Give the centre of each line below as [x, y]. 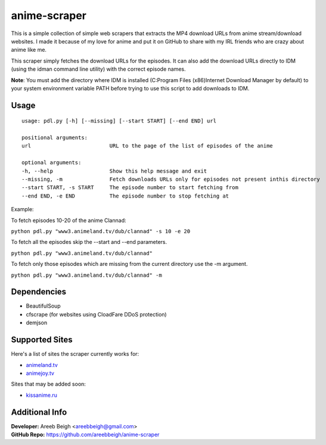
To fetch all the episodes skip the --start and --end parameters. [89, 242]
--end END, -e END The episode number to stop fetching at [125, 196]
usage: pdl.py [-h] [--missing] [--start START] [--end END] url [119, 121]
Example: [22, 209]
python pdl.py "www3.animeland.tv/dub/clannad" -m [86, 275]
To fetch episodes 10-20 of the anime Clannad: [69, 220]
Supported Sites [42, 340]
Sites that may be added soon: [49, 384]
